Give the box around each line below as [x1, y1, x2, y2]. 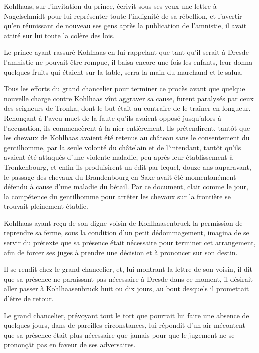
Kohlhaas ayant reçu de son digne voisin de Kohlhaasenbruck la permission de [4, 217, 243, 228]
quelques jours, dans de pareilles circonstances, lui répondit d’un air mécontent [4, 320, 245, 330]
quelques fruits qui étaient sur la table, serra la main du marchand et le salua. [4, 66, 243, 77]
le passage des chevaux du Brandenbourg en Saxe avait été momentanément [4, 171, 236, 182]
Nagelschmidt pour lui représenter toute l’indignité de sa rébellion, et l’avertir [4, 10, 242, 21]
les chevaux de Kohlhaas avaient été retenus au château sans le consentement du [4, 132, 250, 143]
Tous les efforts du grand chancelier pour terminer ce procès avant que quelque [4, 83, 245, 94]
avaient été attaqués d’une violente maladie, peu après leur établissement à [4, 152, 233, 162]
